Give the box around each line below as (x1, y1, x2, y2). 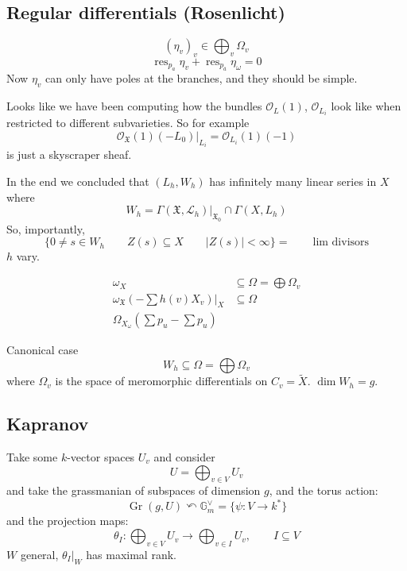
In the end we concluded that (6, 172, 149, 189)
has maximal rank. (86, 546, 176, 562)
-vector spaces (67, 449, 135, 465)
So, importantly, (6, 220, 85, 237)
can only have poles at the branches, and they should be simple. (45, 70, 358, 87)
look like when (331, 98, 401, 114)
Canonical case (6, 341, 79, 358)
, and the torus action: (269, 482, 378, 499)
